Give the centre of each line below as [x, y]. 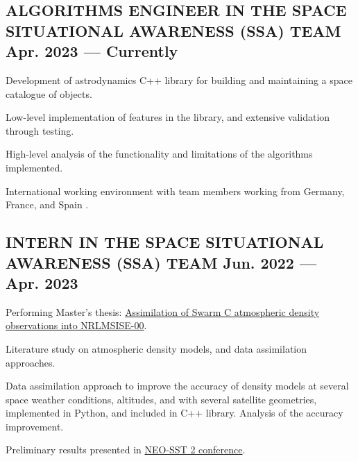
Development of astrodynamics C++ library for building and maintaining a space [179, 79]
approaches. [31, 362]
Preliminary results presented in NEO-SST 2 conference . [126, 450]
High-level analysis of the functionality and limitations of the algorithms [159, 154]
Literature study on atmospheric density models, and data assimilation [156, 348]
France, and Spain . [47, 204]
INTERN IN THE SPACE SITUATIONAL [165, 242]
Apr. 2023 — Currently [92, 51]
